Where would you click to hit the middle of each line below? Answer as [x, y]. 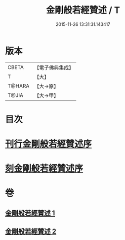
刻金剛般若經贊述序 [44, 169]
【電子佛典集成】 [54, 68]
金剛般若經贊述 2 [31, 232]
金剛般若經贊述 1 [30, 213]
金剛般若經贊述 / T [83, 10]
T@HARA [19, 86]
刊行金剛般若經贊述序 [49, 144]
